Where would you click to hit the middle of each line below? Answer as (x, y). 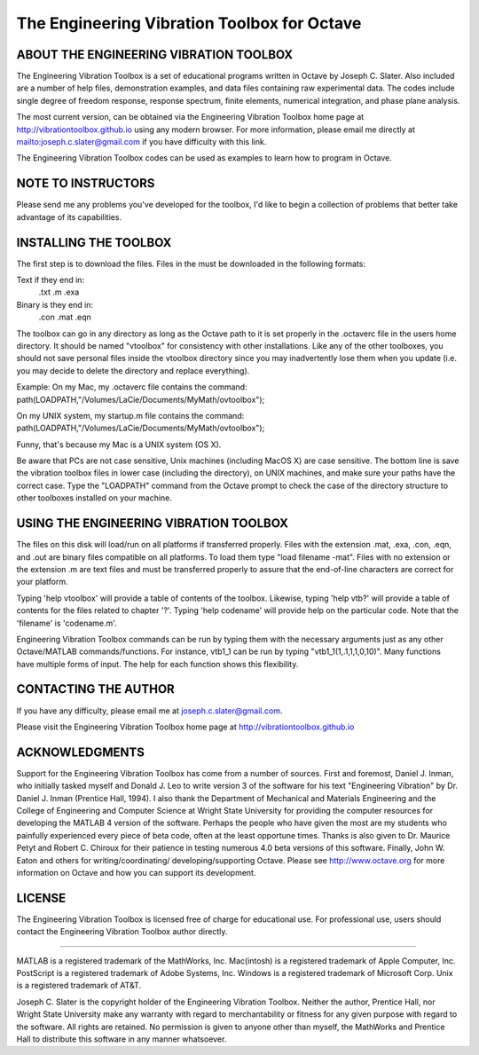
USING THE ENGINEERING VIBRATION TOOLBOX (152, 524)
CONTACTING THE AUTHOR (95, 689)
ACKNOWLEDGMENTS (81, 752)
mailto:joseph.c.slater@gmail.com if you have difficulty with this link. (141, 142)
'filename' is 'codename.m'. (67, 623)
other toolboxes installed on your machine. (94, 498)
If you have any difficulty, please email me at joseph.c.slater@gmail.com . (149, 711)
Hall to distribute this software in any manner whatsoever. (122, 1039)
